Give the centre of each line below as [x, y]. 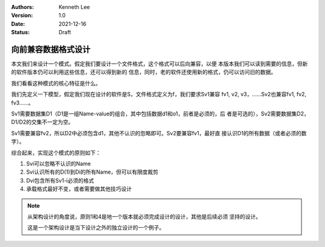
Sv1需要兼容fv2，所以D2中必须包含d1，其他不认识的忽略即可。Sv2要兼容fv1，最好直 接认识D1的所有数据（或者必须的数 [159, 133]
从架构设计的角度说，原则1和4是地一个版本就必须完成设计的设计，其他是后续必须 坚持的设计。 [144, 216]
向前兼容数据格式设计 [51, 49]
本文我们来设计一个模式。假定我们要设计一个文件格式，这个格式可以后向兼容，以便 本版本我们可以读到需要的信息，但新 [159, 64]
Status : [20, 32]
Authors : [23, 7]
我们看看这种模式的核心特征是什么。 [56, 83]
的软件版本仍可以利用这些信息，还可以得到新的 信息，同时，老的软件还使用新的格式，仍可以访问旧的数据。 [144, 72]
